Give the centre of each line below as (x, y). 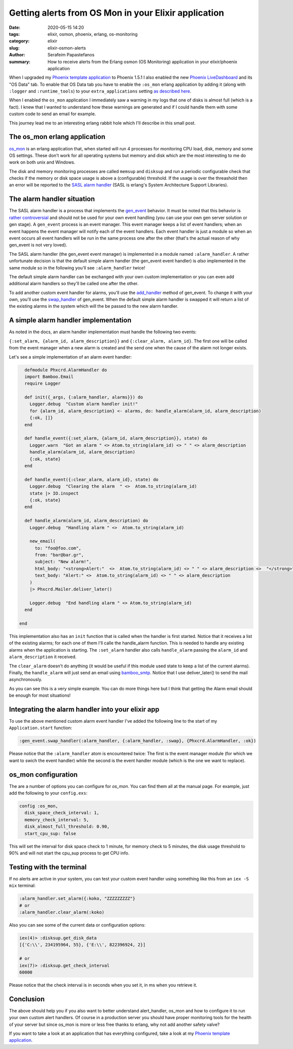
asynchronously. (26, 680)
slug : (14, 48)
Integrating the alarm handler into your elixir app (84, 709)
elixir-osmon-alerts (67, 48)
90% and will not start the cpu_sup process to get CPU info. (69, 853)
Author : (17, 55)
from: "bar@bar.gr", (59, 555)
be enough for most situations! (40, 695)
